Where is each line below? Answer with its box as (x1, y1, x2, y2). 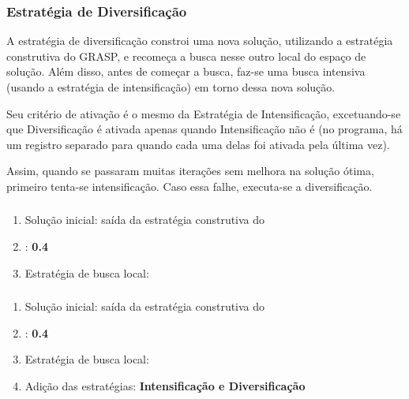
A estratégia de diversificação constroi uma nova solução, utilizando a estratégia (6, 32, 393, 49)
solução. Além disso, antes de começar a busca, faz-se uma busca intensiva (6, 63, 366, 80)
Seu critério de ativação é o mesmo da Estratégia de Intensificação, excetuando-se (6, 105, 401, 121)
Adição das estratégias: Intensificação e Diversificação (24, 377, 306, 393)
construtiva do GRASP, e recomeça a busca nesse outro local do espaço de (6, 47, 366, 64)
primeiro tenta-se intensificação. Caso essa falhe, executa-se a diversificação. (6, 177, 373, 194)
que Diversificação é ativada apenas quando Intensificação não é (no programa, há (6, 121, 403, 137)
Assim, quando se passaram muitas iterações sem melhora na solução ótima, (6, 162, 374, 179)
